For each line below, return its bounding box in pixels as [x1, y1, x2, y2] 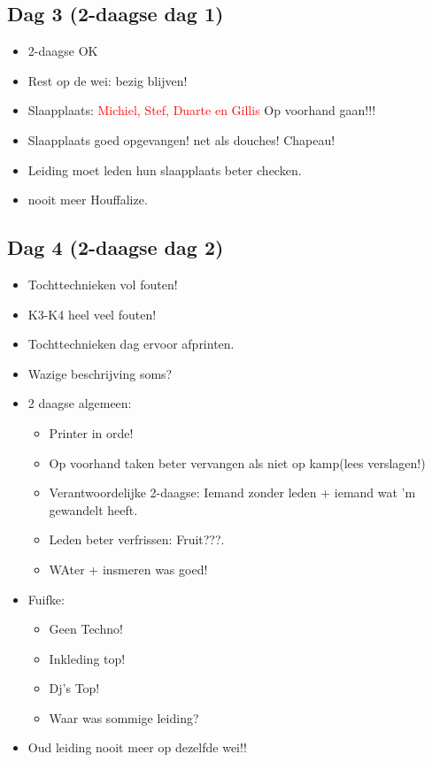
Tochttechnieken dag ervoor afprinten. [27, 335, 235, 353]
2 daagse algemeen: [27, 394, 132, 412]
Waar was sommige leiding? [49, 708, 199, 727]
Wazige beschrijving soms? [27, 364, 173, 382]
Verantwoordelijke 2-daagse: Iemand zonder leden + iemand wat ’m [49, 483, 416, 502]
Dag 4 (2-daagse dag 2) [7, 234, 224, 261]
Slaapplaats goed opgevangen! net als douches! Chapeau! [27, 130, 336, 149]
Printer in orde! [49, 423, 134, 442]
